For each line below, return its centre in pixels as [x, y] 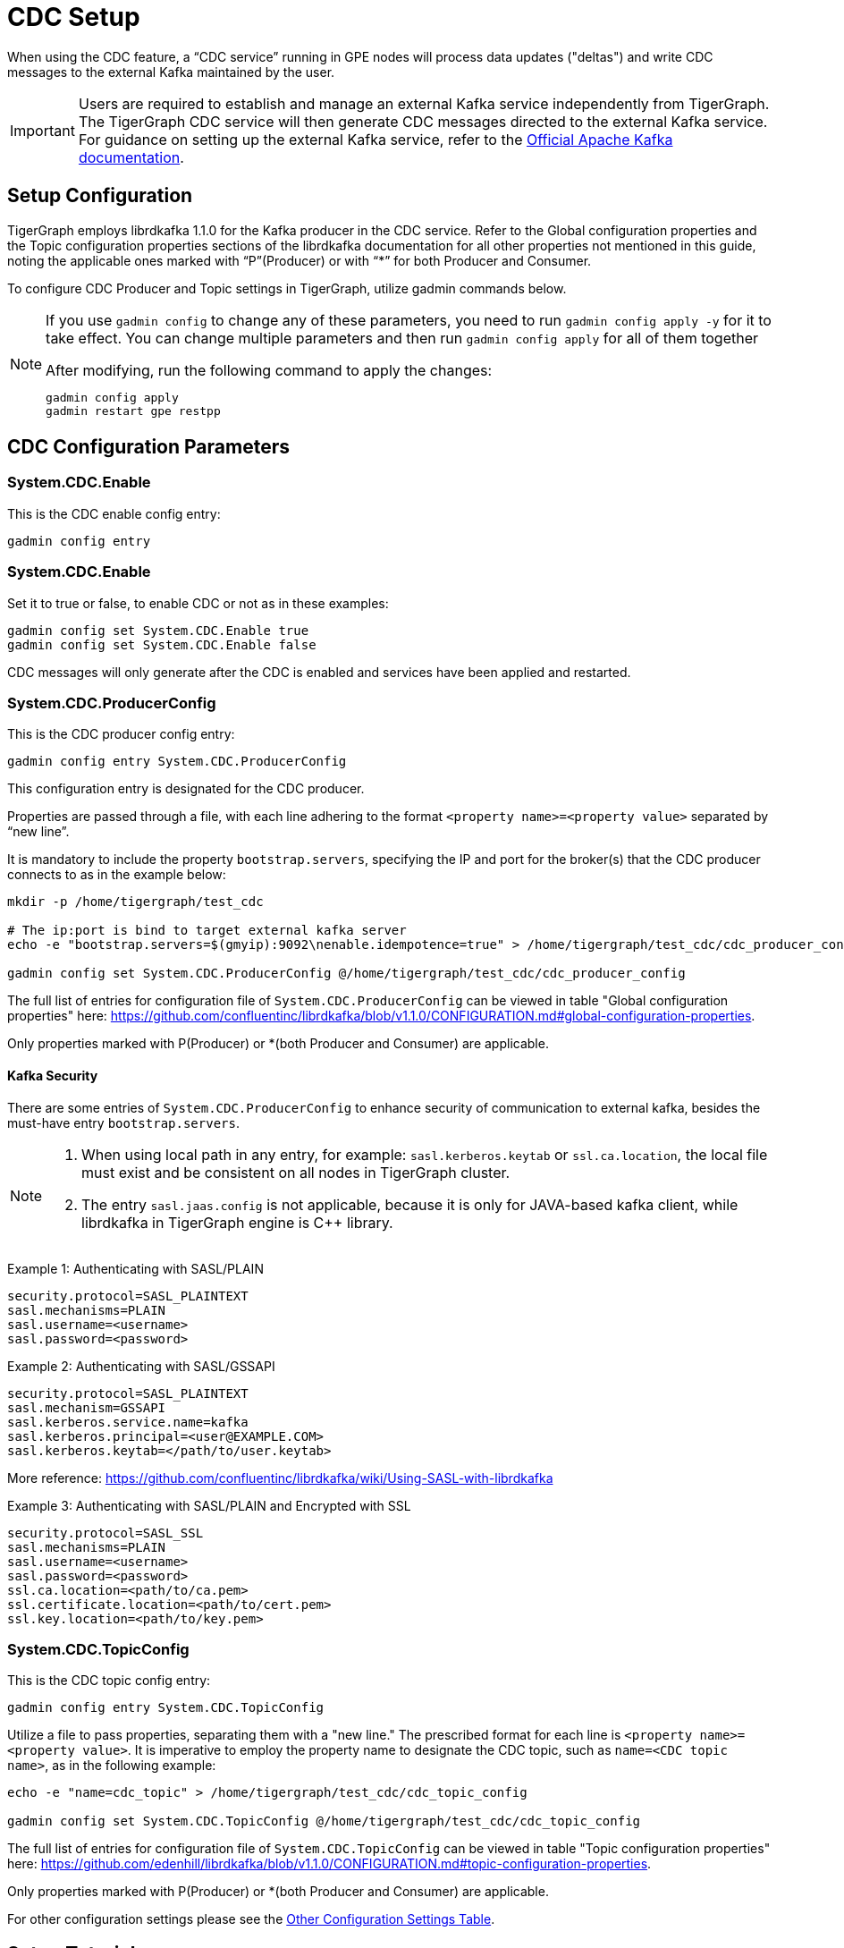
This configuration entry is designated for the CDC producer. [186, 789]
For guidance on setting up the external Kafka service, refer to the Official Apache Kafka [376, 139]
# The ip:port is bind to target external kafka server [207, 931]
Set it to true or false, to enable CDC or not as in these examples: [198, 603]
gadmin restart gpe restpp [133, 411]
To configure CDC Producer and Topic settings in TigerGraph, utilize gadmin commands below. [287, 288]
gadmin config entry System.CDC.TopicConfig [166, 1708]
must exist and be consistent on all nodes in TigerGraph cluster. [296, 1172]
